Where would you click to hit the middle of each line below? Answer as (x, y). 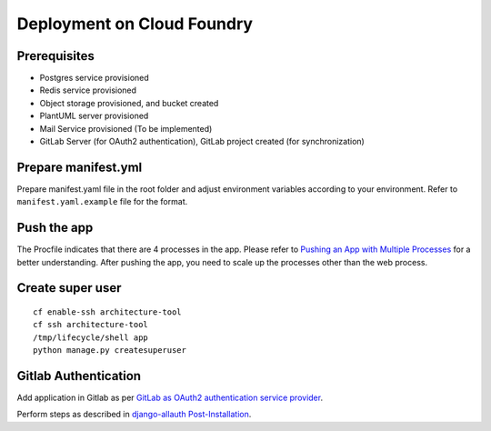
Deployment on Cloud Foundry (135, 24)
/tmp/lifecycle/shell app (91, 337)
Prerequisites (55, 56)
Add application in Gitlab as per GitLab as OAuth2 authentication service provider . (170, 398)
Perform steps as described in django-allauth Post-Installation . (134, 415)
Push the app (55, 228)
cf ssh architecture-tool (91, 325)
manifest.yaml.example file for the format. (102, 202)
